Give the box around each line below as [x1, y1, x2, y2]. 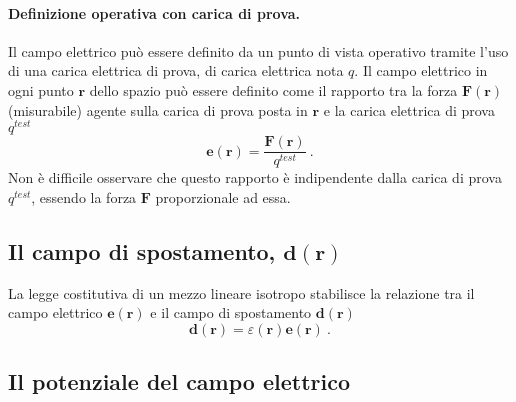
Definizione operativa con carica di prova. [8, 2, 301, 23]
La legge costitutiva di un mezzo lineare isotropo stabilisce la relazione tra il [8, 282, 475, 303]
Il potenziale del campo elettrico [8, 366, 351, 397]
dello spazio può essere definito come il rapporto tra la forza [89, 79, 458, 100]
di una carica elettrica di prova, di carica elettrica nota [8, 60, 344, 81]
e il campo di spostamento [150, 302, 312, 323]
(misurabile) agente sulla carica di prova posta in [8, 99, 308, 120]
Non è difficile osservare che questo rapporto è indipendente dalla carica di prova [8, 167, 502, 188]
